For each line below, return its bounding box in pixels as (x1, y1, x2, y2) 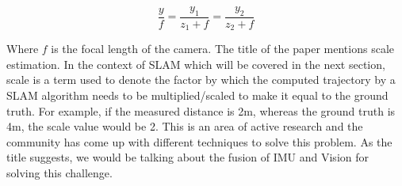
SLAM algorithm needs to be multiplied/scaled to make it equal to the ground (6, 87, 389, 104)
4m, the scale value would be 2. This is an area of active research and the (6, 118, 363, 135)
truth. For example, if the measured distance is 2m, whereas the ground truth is (6, 102, 396, 119)
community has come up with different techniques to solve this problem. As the (6, 133, 392, 150)
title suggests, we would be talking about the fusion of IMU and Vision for (6, 149, 369, 165)
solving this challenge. (6, 165, 113, 181)
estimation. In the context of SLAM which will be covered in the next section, (6, 55, 385, 72)
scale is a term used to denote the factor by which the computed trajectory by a (6, 71, 396, 88)
